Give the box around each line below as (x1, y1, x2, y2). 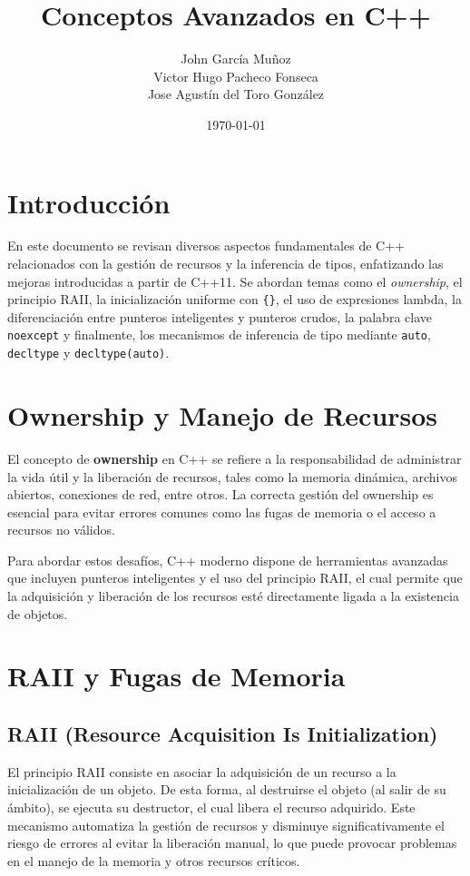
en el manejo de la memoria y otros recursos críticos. (7, 851, 300, 870)
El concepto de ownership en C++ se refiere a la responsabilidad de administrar (7, 448, 462, 468)
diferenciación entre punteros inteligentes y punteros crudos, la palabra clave (7, 307, 432, 326)
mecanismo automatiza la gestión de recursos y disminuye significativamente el (7, 815, 445, 834)
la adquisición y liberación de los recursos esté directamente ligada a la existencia (7, 586, 459, 605)
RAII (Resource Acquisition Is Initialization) (7, 720, 438, 748)
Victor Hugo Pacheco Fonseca (153, 66, 318, 85)
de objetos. (7, 604, 68, 623)
